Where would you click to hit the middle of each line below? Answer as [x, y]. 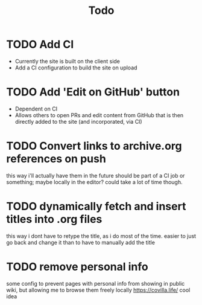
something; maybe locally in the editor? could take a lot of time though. [94, 182]
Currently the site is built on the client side [68, 61]
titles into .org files [54, 219]
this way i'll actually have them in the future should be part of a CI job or [96, 175]
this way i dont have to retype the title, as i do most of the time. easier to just [101, 236]
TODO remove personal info [77, 267]
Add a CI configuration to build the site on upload [76, 68]
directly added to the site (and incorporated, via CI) [79, 121]
